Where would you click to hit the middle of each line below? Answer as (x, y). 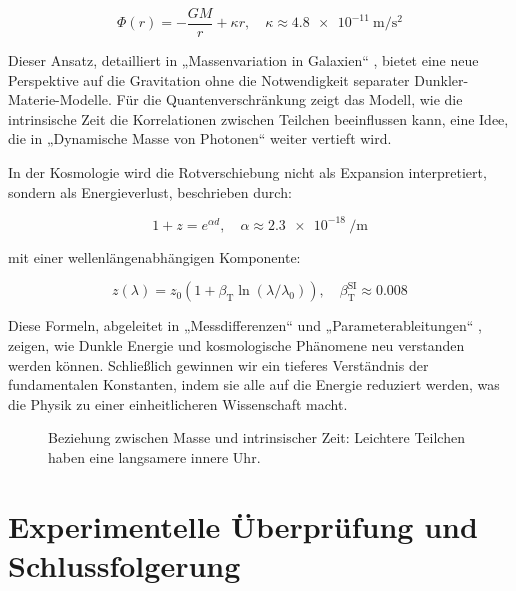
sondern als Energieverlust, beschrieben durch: (150, 191)
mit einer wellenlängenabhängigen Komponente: (154, 256)
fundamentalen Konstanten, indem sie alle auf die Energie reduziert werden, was (254, 384)
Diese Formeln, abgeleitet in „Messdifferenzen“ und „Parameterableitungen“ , (245, 325)
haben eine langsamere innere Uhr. (154, 456)
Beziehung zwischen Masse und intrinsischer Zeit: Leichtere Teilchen (256, 437)
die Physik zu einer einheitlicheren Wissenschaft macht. (178, 403)
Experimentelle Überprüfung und (243, 525)
